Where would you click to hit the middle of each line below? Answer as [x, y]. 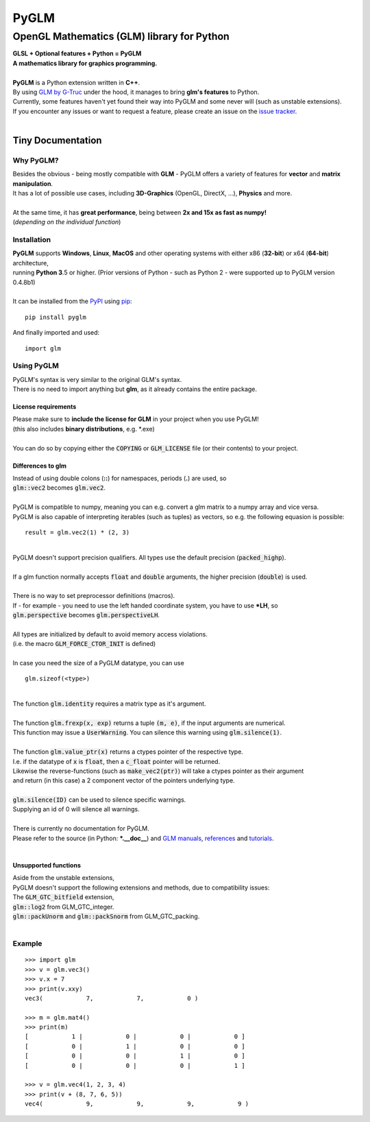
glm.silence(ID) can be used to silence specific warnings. [99, 800]
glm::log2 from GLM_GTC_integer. [63, 907]
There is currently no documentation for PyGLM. [81, 828]
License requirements [45, 407]
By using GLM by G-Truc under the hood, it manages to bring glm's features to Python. [136, 92]
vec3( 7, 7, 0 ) [112, 998]
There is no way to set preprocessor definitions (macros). [94, 596]
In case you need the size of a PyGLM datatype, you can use [98, 663]
